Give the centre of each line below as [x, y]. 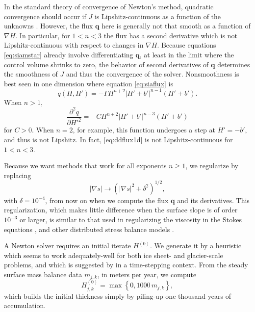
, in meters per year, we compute [147, 274]
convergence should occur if [45, 16]
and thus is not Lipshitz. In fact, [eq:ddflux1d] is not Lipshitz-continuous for [118, 139]
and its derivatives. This [213, 200]
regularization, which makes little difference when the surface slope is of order [121, 210]
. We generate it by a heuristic [196, 246]
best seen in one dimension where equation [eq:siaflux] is [89, 83]
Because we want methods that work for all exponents [85, 166]
